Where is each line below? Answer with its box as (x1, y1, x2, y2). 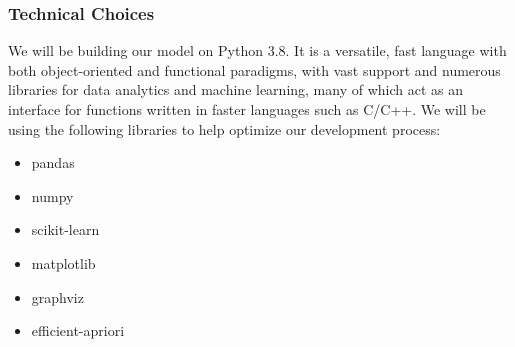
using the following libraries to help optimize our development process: (8, 118, 441, 139)
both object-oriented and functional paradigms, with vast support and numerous (8, 59, 501, 80)
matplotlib (31, 252, 96, 273)
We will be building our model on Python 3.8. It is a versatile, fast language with (8, 40, 507, 61)
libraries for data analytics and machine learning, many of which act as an (8, 79, 464, 100)
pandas (31, 152, 75, 173)
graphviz (31, 286, 84, 307)
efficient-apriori (31, 320, 125, 341)
